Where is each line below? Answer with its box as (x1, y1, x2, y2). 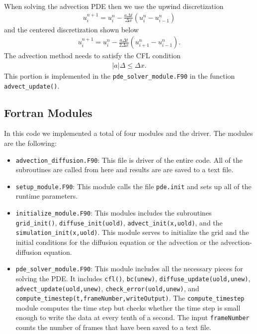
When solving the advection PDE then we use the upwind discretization (4, 1, 224, 11)
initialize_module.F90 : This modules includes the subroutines (15, 208, 212, 218)
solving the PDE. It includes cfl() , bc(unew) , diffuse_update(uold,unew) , (15, 273, 251, 283)
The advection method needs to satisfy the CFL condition (4, 50, 181, 61)
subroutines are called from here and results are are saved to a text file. (15, 164, 234, 175)
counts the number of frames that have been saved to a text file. (15, 322, 211, 333)
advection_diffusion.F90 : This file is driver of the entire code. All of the (15, 154, 243, 165)
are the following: (4, 137, 57, 148)
